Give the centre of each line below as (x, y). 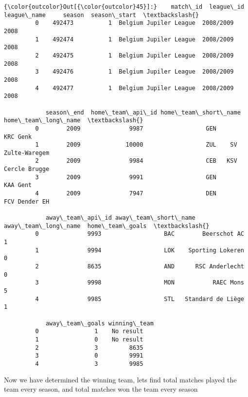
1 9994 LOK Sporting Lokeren (140, 250)
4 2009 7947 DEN (126, 194)
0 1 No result (89, 331)
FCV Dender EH (27, 201)
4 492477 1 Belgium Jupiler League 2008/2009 (134, 88)
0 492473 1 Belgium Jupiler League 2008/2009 (134, 23)
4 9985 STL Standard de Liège (140, 299)
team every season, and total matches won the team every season (101, 389)
